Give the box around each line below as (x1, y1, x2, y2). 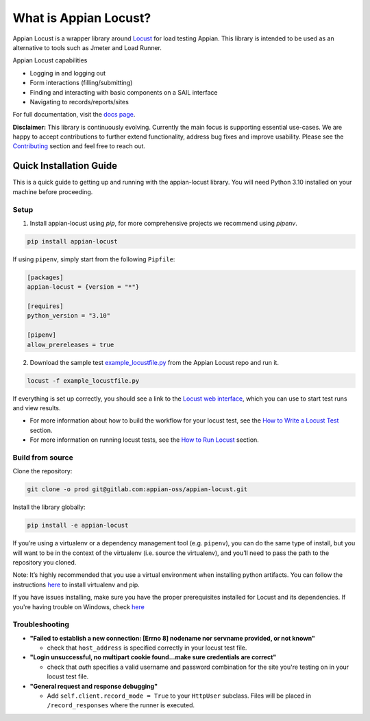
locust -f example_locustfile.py (27, 377, 140, 384)
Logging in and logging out (29, 69, 106, 77)
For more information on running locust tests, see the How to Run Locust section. (29, 436, 260, 444)
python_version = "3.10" (27, 312, 111, 320)
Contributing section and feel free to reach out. (12, 142, 146, 150)
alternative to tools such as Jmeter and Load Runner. (12, 43, 162, 51)
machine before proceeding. (12, 187, 93, 196)
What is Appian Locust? (12, 10, 151, 25)
